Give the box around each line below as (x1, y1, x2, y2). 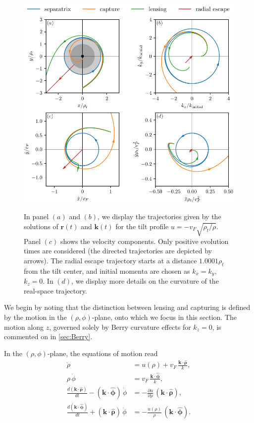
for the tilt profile (115, 221, 169, 231)
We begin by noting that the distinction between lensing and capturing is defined (4, 302, 251, 312)
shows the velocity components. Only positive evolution (60, 236, 229, 246)
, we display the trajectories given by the (98, 211, 221, 222)
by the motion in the (4, 311, 67, 322)
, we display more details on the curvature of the (71, 276, 219, 286)
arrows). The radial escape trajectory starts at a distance (24, 255, 197, 265)
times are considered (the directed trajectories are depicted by (24, 245, 212, 256)
